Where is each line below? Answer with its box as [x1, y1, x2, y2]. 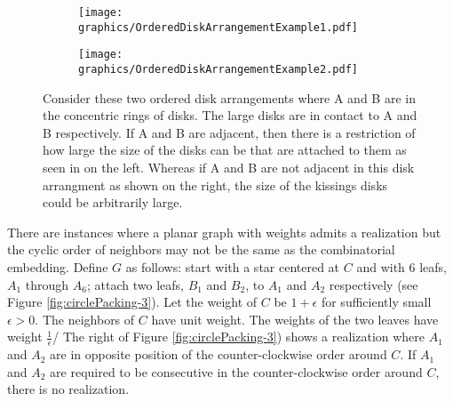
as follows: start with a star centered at [125, 257, 340, 276]
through [25, 275, 69, 293]
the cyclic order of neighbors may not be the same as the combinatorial [7, 240, 395, 259]
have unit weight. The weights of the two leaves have [151, 309, 439, 328]
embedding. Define [7, 257, 108, 276]
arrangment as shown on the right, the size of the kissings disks [43, 175, 388, 194]
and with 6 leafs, [356, 257, 447, 276]
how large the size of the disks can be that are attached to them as [43, 140, 407, 159]
